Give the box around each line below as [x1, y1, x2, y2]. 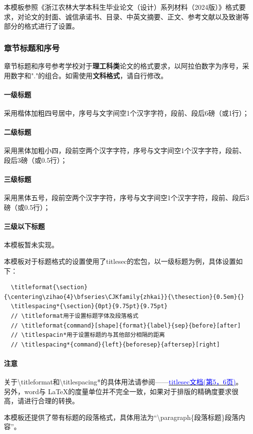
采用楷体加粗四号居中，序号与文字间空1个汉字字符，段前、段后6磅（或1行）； [4, 107, 249, 118]
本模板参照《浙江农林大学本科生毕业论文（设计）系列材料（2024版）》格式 [4, 2, 239, 12]
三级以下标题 [4, 221, 45, 231]
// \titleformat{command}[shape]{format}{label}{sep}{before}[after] [11, 322, 241, 329]
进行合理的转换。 [24, 396, 79, 406]
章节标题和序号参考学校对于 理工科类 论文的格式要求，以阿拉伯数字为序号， [4, 61, 242, 70]
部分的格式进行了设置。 [4, 21, 79, 31]
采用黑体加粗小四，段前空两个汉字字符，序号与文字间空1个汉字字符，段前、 [4, 145, 246, 156]
